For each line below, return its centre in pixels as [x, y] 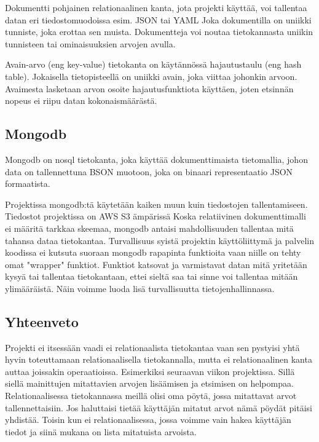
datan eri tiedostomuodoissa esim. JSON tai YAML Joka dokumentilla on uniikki [158, 19]
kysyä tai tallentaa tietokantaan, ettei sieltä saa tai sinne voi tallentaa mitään [152, 276]
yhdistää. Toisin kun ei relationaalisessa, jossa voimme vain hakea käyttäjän [148, 420]
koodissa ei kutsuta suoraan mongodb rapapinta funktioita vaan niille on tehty [153, 252]
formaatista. [28, 184]
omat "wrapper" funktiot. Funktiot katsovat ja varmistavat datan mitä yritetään [156, 264]
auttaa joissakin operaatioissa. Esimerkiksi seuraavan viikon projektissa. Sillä [150, 371]
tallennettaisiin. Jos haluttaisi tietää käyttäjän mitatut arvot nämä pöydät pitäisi [159, 407]
